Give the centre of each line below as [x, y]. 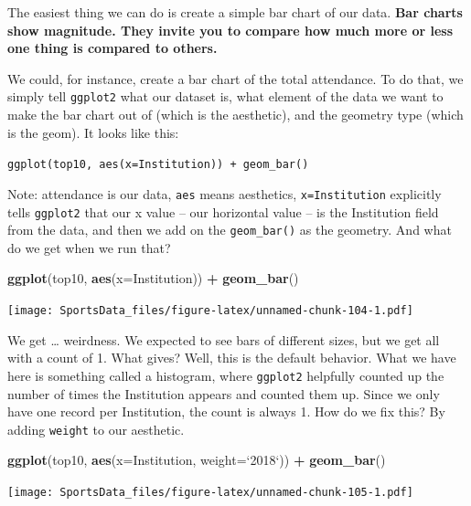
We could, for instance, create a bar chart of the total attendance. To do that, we [235, 78]
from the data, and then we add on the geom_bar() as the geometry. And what [230, 230]
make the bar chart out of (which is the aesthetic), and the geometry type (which [235, 115]
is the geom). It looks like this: [93, 132]
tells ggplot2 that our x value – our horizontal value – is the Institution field [223, 211]
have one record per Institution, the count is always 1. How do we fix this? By [226, 411]
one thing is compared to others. [112, 48]
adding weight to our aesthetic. [96, 429]
